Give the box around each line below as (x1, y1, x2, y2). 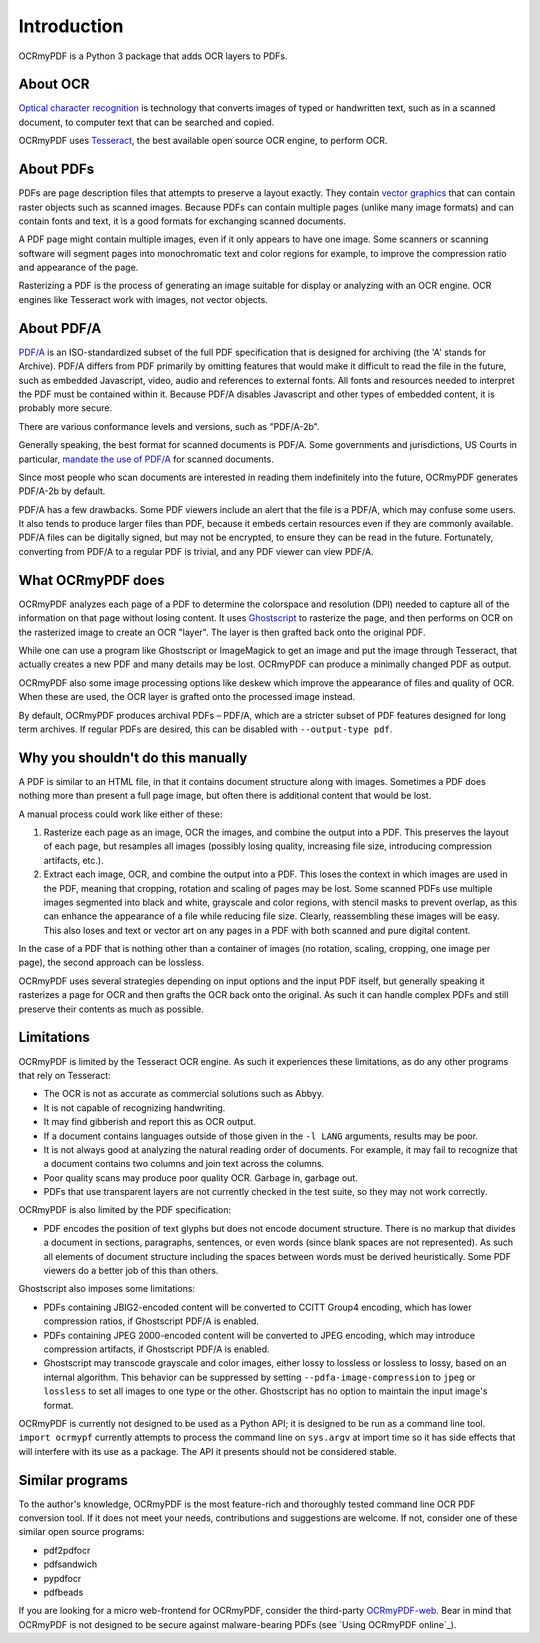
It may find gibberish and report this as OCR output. (43, 1116, 257, 1128)
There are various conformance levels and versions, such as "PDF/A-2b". (18, 420, 320, 432)
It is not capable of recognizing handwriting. (43, 1101, 226, 1114)
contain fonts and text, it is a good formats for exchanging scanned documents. (18, 215, 347, 227)
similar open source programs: (18, 1526, 145, 1538)
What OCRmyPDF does (18, 571, 165, 589)
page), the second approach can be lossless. (18, 956, 205, 969)
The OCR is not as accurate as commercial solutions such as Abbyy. (43, 1088, 325, 1100)
